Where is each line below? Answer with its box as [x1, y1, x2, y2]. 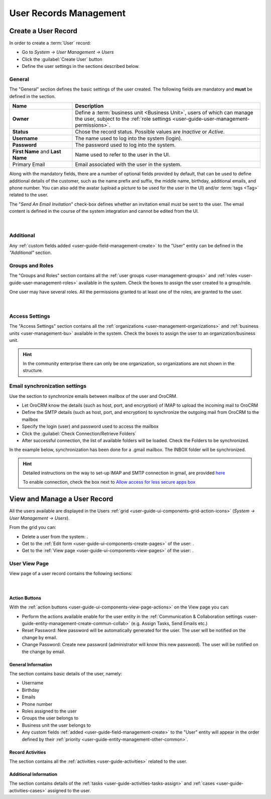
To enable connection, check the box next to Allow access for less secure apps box [23, 479, 196, 485]
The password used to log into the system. [75, 141, 176, 148]
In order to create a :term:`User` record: [9, 40, 91, 46]
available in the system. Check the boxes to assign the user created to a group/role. [78, 280, 252, 286]
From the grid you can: [9, 524, 56, 530]
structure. [23, 368, 43, 374]
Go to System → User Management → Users [22, 49, 114, 55]
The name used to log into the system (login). [75, 135, 183, 142]
